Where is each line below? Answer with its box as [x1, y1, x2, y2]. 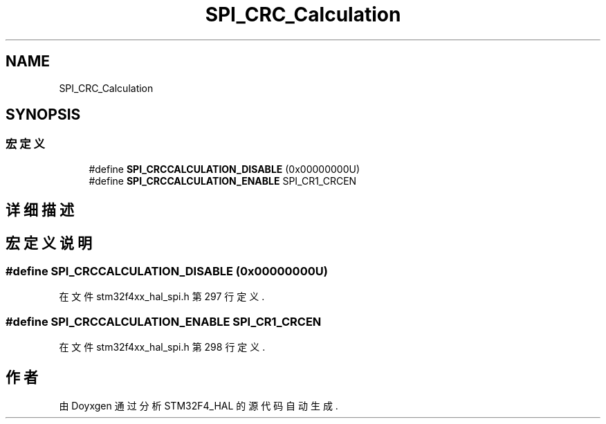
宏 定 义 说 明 [6, 234, 92, 252]
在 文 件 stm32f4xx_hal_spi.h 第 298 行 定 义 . [59, 341, 266, 353]
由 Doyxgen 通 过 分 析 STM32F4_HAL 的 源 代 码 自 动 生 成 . [59, 400, 338, 412]
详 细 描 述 [6, 201, 74, 219]
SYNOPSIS [6, 106, 81, 124]
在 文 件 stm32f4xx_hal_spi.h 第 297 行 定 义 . [59, 291, 265, 303]
